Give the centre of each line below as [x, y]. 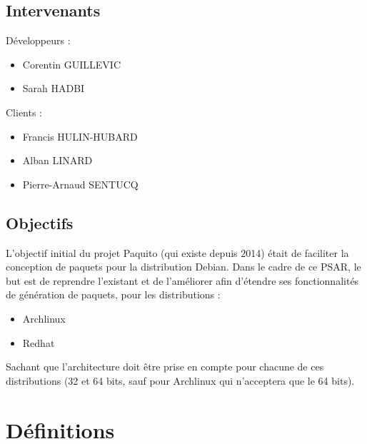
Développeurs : [38, 40]
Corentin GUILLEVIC [72, 64]
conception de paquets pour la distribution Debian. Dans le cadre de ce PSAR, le [183, 267]
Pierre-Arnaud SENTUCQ [80, 184]
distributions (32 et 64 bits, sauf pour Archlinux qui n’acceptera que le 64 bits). [180, 380]
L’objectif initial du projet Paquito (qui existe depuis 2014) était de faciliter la [177, 252]
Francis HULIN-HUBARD [80, 136]
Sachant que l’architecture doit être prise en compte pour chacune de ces [165, 367]
